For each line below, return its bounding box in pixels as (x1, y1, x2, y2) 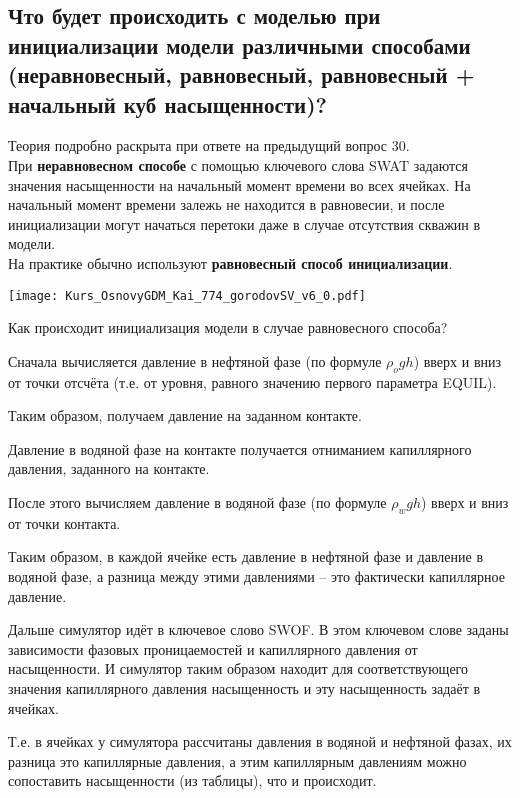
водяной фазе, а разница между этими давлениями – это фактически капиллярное (8, 565, 505, 586)
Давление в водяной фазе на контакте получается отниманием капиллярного (8, 438, 472, 459)
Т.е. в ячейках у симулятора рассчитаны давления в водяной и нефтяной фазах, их (8, 731, 512, 752)
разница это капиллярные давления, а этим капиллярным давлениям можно (8, 750, 467, 771)
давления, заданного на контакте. (8, 458, 210, 479)
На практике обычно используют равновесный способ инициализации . (8, 252, 453, 273)
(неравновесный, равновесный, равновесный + (8, 59, 475, 90)
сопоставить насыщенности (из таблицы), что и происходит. (8, 770, 377, 791)
